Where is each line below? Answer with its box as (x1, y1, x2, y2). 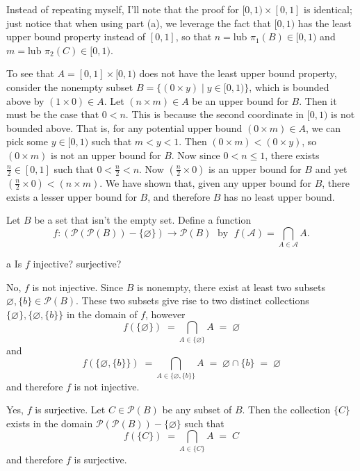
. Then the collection (242, 402, 331, 417)
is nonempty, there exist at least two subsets (136, 279, 326, 294)
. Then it (299, 93, 337, 108)
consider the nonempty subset (6, 79, 133, 94)
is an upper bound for (208, 161, 302, 176)
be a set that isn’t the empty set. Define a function (34, 213, 252, 227)
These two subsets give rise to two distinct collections (81, 293, 309, 308)
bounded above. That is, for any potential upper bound (6, 120, 243, 135)
